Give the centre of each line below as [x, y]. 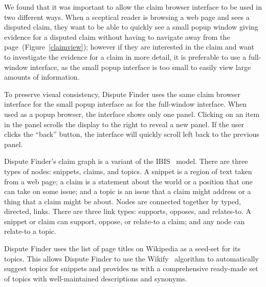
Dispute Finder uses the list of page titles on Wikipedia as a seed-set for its [122, 248]
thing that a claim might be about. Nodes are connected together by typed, [123, 201]
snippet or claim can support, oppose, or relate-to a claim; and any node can [125, 221]
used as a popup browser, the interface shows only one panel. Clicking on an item [132, 114]
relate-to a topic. [30, 231]
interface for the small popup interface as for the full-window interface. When [126, 104]
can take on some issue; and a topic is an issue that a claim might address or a [128, 191]
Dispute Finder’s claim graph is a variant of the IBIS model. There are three [126, 161]
